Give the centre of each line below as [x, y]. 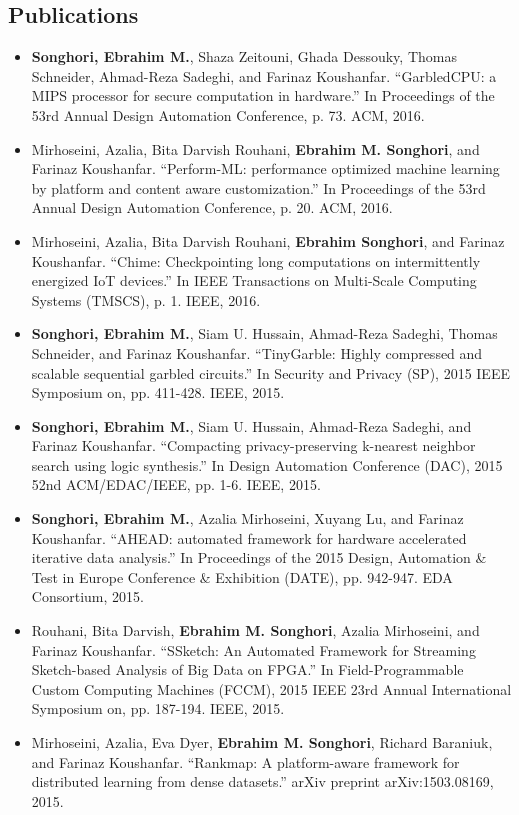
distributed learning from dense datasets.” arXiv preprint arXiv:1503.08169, [262, 781]
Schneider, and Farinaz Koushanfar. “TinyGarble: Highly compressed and [257, 352]
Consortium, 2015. [87, 596]
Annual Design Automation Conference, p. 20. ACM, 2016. [212, 207]
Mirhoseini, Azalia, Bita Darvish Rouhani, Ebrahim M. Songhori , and [255, 148]
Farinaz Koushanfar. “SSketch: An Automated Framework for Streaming [253, 649]
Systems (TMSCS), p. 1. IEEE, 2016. [146, 299]
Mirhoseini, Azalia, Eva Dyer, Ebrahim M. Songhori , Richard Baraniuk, [262, 742]
